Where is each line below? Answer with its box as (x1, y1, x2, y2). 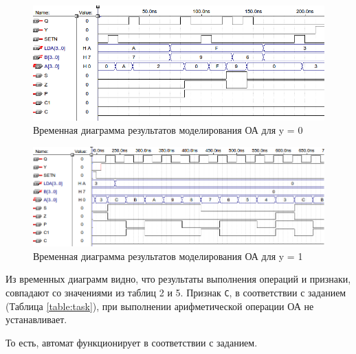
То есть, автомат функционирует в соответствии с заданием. (5, 335, 258, 349)
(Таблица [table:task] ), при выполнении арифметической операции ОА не (5, 298, 314, 313)
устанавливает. (5, 312, 67, 327)
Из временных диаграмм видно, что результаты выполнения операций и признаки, (5, 272, 351, 286)
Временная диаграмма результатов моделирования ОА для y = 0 (33, 123, 303, 137)
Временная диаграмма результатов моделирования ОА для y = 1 (33, 248, 303, 263)
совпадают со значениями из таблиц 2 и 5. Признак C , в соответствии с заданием (5, 285, 346, 299)
